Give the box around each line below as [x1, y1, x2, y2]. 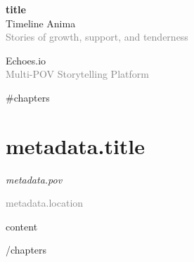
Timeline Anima [6, 15, 76, 30]
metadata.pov [6, 172, 63, 186]
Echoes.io [6, 53, 46, 67]
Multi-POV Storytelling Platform [6, 67, 149, 81]
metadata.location [6, 195, 84, 210]
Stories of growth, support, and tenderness [6, 29, 188, 44]
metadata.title [6, 131, 145, 160]
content [6, 219, 38, 233]
